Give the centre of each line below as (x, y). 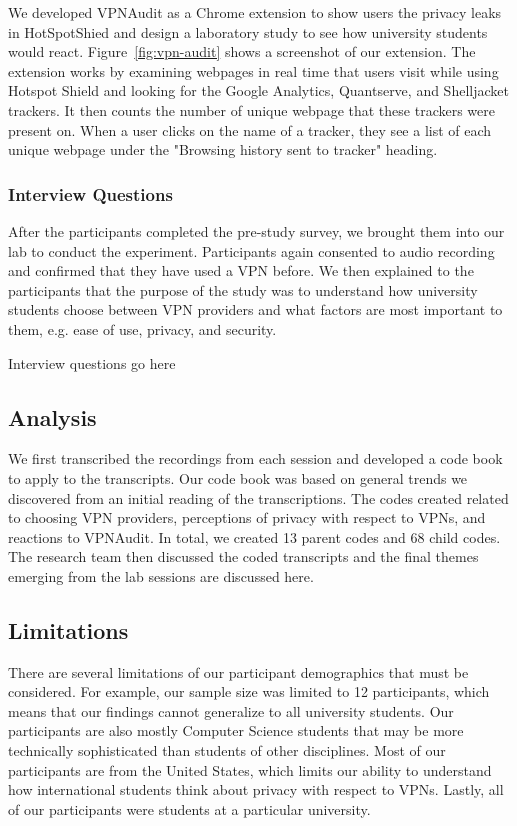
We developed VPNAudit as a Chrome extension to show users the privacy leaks (255, 12)
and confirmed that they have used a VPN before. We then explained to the (241, 270)
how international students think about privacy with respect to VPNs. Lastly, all (256, 789)
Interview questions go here (92, 362)
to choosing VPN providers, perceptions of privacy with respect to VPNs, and (247, 517)
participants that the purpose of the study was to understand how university (243, 289)
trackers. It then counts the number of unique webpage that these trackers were (251, 109)
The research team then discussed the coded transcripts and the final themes (243, 556)
